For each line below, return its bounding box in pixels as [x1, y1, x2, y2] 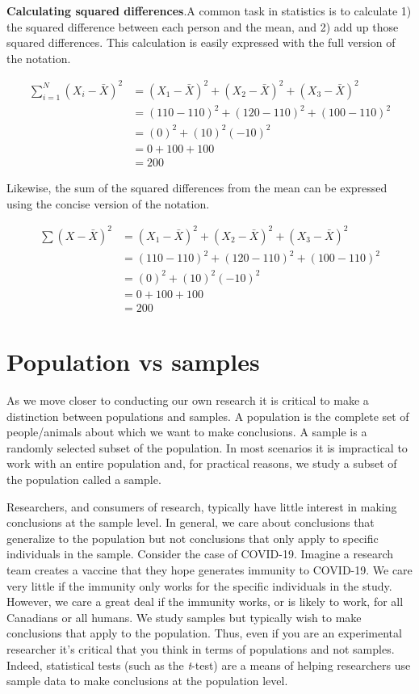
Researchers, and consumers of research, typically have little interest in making [6, 498, 397, 515]
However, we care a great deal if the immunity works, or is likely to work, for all [6, 593, 404, 610]
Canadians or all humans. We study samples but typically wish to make [6, 608, 362, 625]
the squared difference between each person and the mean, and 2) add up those [6, 18, 399, 35]
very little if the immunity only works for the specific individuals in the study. [6, 577, 392, 594]
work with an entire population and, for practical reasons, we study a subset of [6, 455, 397, 472]
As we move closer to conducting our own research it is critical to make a [6, 392, 369, 408]
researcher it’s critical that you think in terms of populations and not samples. [6, 640, 395, 657]
